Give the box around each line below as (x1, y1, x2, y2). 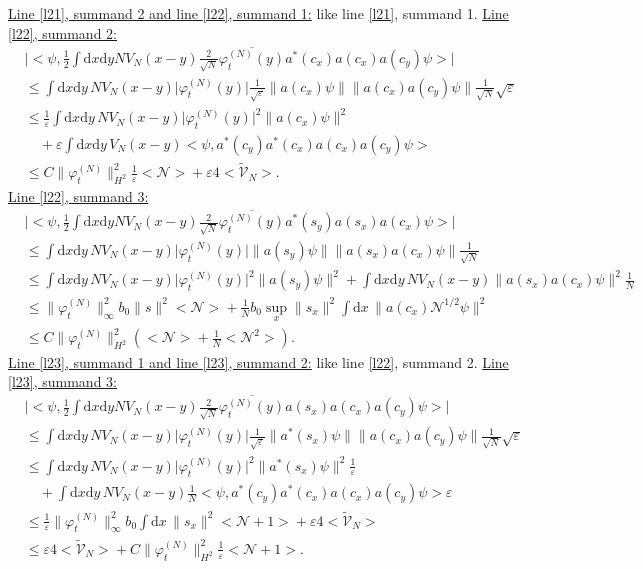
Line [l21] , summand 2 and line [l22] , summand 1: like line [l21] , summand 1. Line (8, 3, 509, 23)
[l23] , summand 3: (8, 371, 117, 392)
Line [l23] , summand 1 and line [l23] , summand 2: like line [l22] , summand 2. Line (8, 351, 509, 372)
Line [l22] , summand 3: (8, 185, 149, 206)
